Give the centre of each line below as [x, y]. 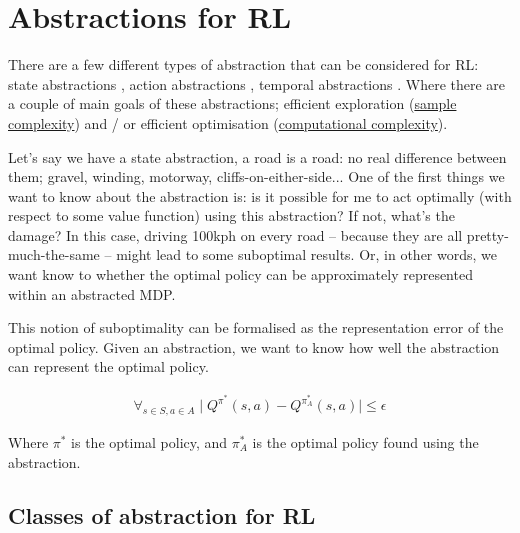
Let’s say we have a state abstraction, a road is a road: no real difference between [257, 156]
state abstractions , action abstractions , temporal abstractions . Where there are [257, 83]
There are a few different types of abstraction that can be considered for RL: [243, 64]
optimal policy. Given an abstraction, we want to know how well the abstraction [254, 346]
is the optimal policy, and [149, 441]
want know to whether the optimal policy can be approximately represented [240, 274]
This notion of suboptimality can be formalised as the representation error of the [256, 327]
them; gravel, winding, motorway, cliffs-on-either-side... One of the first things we [256, 176]
